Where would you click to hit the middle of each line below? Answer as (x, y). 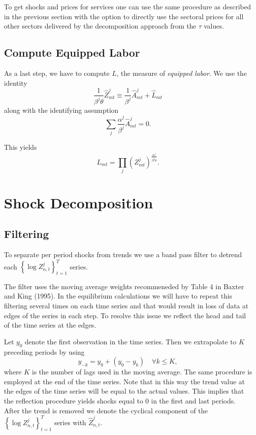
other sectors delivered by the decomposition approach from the (100, 26)
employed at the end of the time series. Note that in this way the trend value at (125, 381)
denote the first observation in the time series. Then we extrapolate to (131, 341)
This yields (20, 147)
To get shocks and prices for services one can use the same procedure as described (128, 6)
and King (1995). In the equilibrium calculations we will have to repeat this (118, 296)
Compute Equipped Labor (72, 52)
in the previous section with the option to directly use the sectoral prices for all (124, 16)
